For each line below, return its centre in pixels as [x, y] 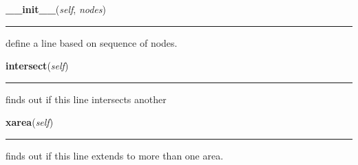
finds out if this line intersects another [86, 99]
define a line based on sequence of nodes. [92, 42]
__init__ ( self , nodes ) [56, 9]
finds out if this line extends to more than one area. [115, 155]
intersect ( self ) [37, 66]
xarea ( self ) [30, 122]
